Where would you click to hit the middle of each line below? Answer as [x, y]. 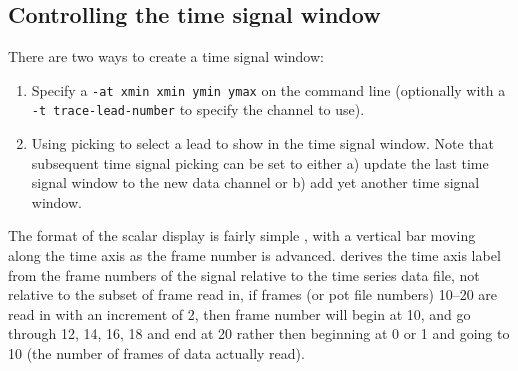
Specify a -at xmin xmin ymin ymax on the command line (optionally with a [268, 89]
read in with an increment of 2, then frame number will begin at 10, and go [239, 313]
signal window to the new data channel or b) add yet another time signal [255, 182]
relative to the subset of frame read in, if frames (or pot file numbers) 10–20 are [253, 294]
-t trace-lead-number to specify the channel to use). [198, 109]
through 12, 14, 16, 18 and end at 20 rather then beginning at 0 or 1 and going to [259, 333]
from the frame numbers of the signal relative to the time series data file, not [244, 274]
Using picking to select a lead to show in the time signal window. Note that [263, 143]
